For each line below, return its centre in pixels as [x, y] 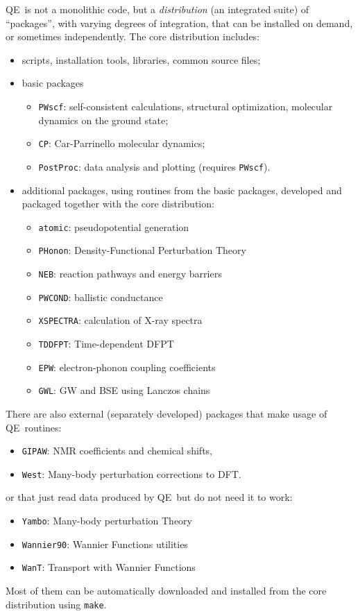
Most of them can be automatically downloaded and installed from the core [166, 591]
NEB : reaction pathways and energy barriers [130, 274]
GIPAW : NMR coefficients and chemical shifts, [117, 451]
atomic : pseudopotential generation [114, 226]
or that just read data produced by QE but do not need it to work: [149, 497]
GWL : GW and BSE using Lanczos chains [124, 390]
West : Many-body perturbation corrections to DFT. [131, 473]
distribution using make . [56, 604]
